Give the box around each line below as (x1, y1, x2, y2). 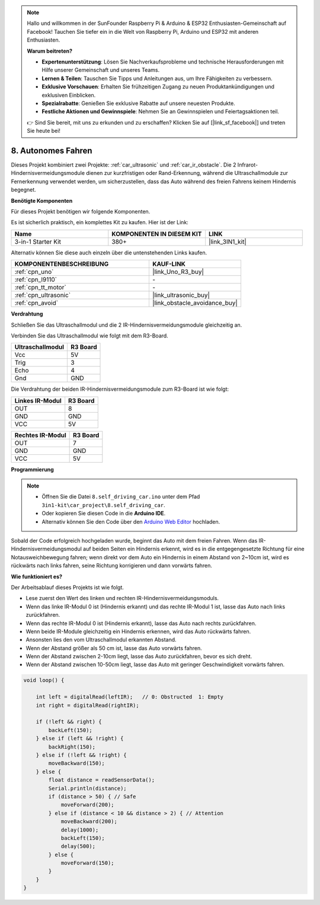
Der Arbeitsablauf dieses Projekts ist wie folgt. (11, 584, 124, 591)
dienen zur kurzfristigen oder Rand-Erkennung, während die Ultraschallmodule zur (86, 170, 289, 177)
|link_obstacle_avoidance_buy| (152, 299, 238, 307)
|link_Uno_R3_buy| (152, 267, 204, 276)
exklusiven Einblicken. (41, 91, 96, 98)
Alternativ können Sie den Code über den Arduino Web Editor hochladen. (41, 518, 220, 525)
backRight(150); (48, 743, 96, 750)
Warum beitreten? (27, 47, 73, 55)
